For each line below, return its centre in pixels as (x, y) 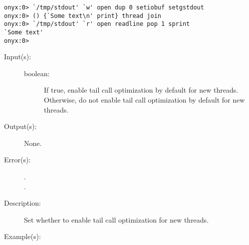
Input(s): (18, 57)
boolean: (37, 73)
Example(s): (22, 236)
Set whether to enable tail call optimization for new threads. (117, 219)
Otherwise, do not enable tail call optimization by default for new (144, 100)
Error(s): (17, 160)
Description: (22, 203)
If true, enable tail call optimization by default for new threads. (141, 90)
